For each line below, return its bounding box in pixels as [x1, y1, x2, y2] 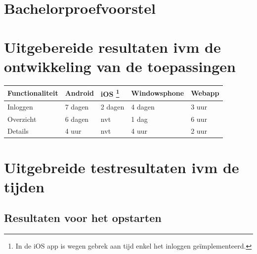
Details [7, 126, 29, 136]
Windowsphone [131, 88, 184, 98]
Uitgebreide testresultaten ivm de [4, 157, 239, 177]
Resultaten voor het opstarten [4, 210, 162, 225]
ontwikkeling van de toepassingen [4, 56, 236, 76]
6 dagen [65, 113, 89, 124]
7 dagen [65, 101, 89, 111]
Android [65, 88, 94, 98]
